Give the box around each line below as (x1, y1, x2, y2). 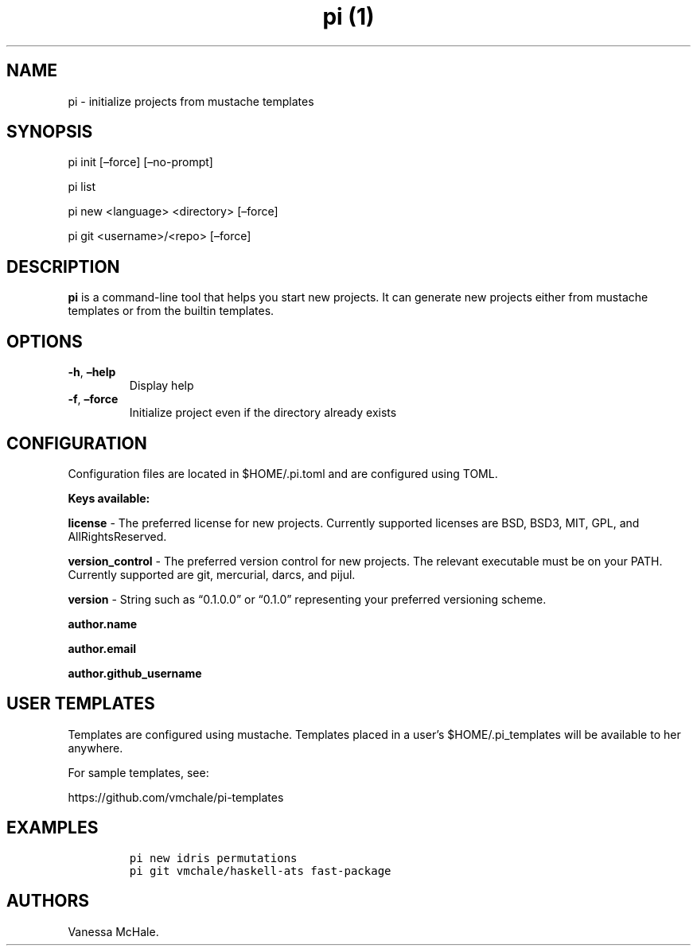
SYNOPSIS (6, 122, 93, 142)
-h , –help (68, 365, 116, 379)
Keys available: (68, 491, 150, 505)
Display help (129, 379, 194, 393)
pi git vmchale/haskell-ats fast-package (129, 864, 391, 877)
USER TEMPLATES (6, 694, 155, 714)
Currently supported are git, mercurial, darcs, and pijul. (68, 567, 356, 581)
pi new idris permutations (129, 851, 298, 865)
